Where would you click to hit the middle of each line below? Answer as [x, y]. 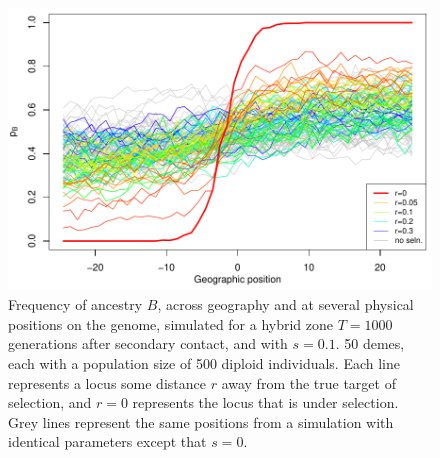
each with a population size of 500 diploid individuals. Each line [204, 363]
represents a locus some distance [107, 382]
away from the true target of [308, 382]
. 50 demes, [370, 343]
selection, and [50, 402]
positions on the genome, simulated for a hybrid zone [171, 323]
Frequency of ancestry [75, 304]
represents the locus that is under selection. [265, 402]
